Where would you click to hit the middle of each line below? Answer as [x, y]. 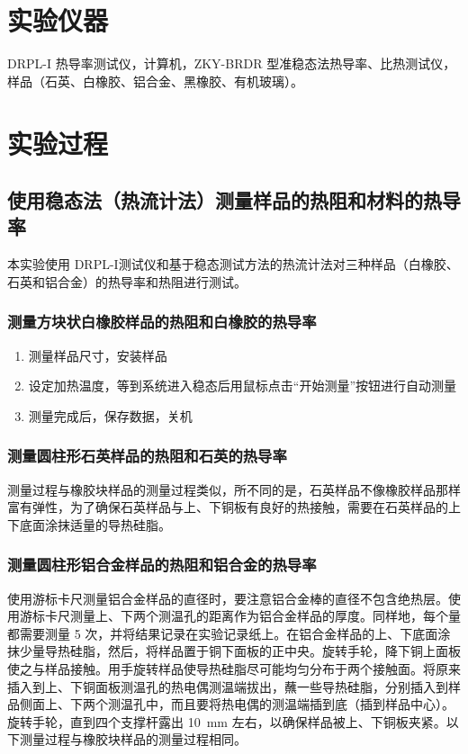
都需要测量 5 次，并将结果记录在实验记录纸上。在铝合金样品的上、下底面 [223, 633]
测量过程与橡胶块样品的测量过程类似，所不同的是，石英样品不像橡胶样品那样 [234, 489]
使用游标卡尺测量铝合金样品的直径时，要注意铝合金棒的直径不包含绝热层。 [228, 598]
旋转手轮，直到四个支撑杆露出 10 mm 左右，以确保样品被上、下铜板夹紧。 [227, 721]
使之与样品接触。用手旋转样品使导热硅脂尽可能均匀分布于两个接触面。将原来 [234, 669]
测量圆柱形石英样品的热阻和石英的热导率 [147, 456]
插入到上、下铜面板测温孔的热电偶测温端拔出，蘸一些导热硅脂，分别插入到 [228, 686]
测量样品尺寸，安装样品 [98, 355]
